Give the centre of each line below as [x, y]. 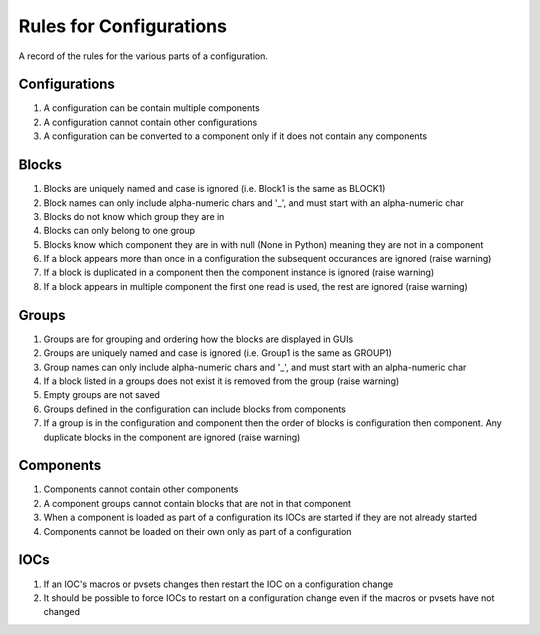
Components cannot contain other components [141, 489]
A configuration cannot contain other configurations [150, 122]
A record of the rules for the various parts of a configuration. [143, 56]
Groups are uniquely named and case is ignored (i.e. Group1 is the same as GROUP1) [217, 353]
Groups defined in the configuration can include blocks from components [195, 409]
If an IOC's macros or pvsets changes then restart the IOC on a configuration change [218, 584]
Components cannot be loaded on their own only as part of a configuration [197, 531]
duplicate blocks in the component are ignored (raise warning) [172, 437]
